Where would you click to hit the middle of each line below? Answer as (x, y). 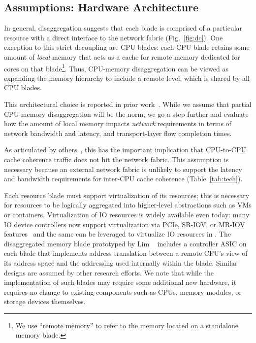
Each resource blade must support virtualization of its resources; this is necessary (127, 195)
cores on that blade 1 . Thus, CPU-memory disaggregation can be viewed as (116, 68)
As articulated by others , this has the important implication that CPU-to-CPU (125, 150)
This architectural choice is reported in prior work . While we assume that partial (128, 104)
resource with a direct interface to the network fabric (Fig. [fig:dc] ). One (113, 37)
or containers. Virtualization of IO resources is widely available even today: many (127, 214)
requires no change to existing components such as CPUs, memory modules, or (123, 292)
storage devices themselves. (45, 301)
